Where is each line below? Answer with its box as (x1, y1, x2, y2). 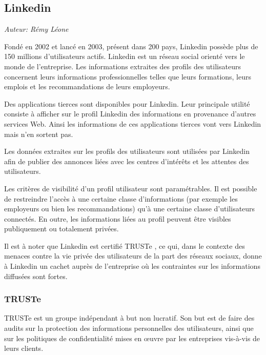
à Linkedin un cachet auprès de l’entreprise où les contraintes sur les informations (4, 261, 260, 271)
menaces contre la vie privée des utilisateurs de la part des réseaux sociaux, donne (4, 250, 262, 261)
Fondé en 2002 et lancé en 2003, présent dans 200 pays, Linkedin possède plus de (4, 41, 258, 51)
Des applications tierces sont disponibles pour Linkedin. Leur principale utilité (4, 98, 250, 109)
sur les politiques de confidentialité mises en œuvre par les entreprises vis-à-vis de (4, 332, 260, 343)
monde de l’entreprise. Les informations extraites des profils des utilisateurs (4, 61, 241, 71)
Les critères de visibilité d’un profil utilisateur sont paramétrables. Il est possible (4, 183, 257, 193)
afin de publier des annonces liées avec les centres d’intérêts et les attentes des (4, 155, 249, 166)
